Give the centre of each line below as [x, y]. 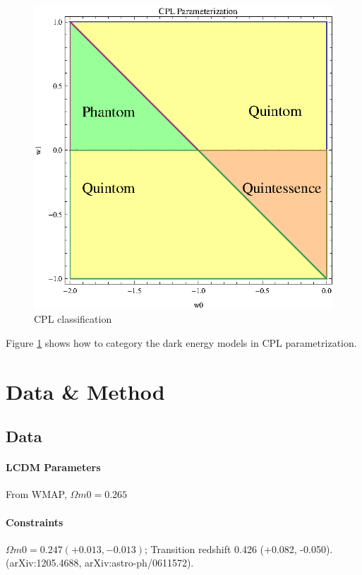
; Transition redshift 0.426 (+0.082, [221, 549]
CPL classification [73, 319]
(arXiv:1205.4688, [44, 563]
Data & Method [85, 391]
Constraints [35, 522]
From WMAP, [36, 494]
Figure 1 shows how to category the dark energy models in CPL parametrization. [181, 342]
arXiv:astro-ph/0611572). [139, 563]
